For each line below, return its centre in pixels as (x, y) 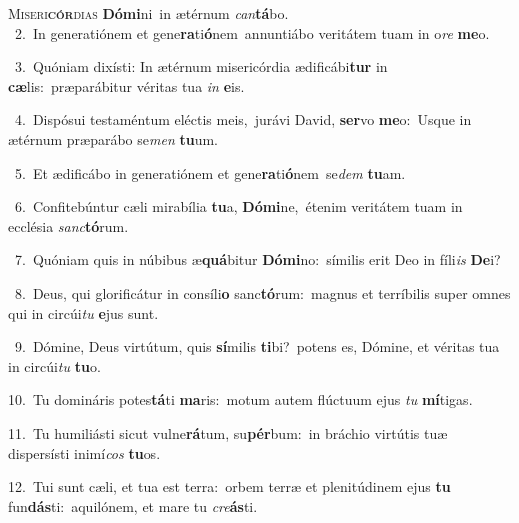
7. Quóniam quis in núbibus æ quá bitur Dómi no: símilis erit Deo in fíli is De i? (257, 259)
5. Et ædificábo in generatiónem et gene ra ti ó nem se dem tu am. (210, 172)
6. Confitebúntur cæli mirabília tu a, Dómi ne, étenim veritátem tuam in (238, 206)
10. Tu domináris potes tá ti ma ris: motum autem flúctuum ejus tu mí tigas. (240, 399)
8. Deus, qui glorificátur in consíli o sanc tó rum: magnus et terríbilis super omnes (262, 292)
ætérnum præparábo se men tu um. (113, 138)
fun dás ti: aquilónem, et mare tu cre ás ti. (133, 505)
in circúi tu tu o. (54, 365)
